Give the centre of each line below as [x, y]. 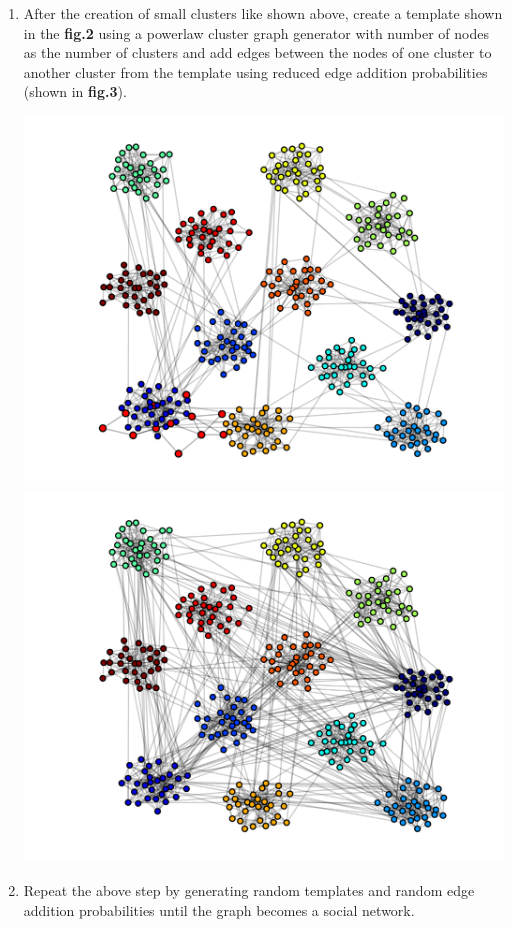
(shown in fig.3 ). [75, 91]
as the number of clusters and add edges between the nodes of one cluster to [257, 52]
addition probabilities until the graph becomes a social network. [219, 909]
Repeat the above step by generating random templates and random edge [249, 890]
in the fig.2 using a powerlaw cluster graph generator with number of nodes [256, 32]
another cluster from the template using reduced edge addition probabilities [255, 71]
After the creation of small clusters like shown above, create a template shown [263, 13]
